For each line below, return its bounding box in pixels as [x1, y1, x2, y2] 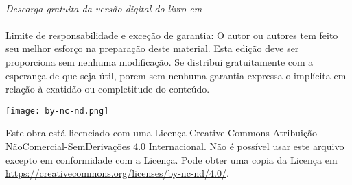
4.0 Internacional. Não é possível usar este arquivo [133, 139, 344, 153]
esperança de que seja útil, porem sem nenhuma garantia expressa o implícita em [5, 68, 347, 82]
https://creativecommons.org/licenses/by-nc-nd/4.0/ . [5, 166, 229, 180]
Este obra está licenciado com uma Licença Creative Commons [5, 125, 270, 140]
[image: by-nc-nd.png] [5, 106, 109, 116]
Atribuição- [272, 125, 320, 140]
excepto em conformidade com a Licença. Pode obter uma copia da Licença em [5, 152, 338, 166]
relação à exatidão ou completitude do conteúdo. [5, 82, 210, 96]
